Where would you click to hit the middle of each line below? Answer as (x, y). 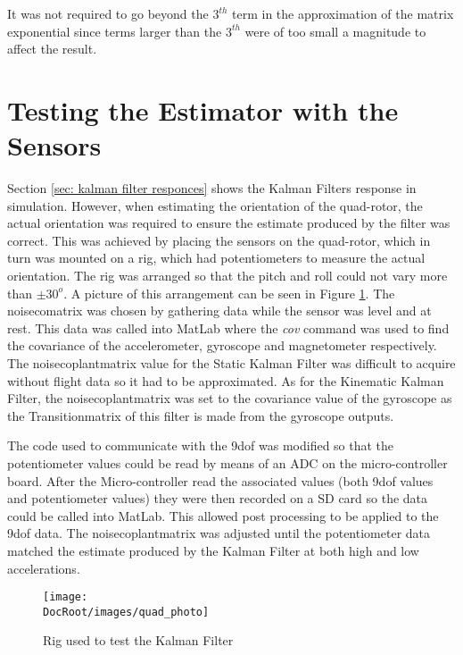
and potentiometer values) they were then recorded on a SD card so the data (218, 498)
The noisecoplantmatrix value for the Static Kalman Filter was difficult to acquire (231, 363)
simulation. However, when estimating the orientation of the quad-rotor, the (215, 205)
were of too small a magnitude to (335, 31)
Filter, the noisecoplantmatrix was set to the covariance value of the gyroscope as (230, 398)
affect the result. (52, 49)
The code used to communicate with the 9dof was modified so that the (201, 445)
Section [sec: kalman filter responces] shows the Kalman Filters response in (212, 188)
